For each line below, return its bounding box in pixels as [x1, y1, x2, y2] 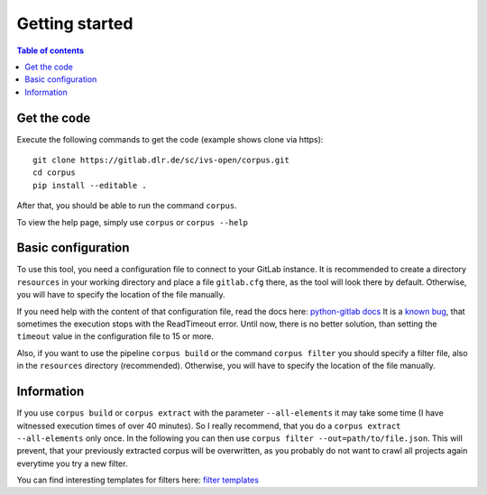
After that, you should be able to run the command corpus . [16, 200, 238, 211]
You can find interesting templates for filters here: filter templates [16, 474, 259, 486]
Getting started [16, 14, 133, 33]
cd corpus [32, 168, 76, 178]
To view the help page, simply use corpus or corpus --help [16, 216, 248, 227]
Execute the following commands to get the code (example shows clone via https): [16, 133, 324, 144]
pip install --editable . [32, 180, 148, 190]
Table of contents [16, 45, 85, 56]
